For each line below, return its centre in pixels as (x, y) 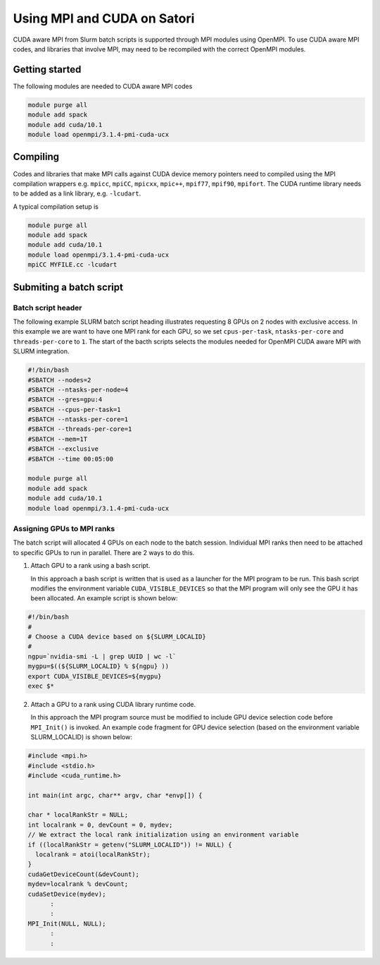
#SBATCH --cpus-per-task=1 (74, 409)
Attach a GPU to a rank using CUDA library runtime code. (113, 704)
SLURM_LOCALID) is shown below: (82, 737)
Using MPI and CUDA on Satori (104, 18)
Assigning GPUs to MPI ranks (64, 528)
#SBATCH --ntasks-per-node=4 (78, 389)
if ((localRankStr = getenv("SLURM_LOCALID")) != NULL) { (130, 844)
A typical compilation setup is (56, 206)
